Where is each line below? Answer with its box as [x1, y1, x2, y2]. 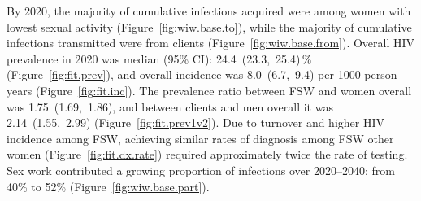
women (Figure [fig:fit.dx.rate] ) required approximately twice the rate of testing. [7, 146, 408, 163]
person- [364, 66, 401, 83]
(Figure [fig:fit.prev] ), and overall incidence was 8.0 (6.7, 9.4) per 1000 [7, 66, 361, 83]
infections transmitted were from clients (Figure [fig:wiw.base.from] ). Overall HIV [7, 34, 415, 51]
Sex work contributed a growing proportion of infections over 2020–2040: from [7, 161, 395, 178]
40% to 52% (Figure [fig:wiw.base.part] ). [7, 177, 210, 194]
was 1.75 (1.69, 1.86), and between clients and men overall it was [7, 98, 333, 115]
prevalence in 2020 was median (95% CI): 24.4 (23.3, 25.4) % [7, 50, 312, 67]
